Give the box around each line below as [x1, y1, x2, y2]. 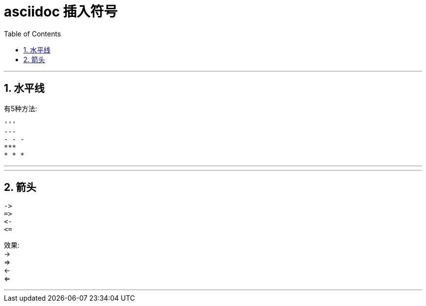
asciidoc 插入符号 [4, 3, 118, 20]
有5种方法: [4, 104, 37, 113]
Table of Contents [4, 29, 61, 38]
